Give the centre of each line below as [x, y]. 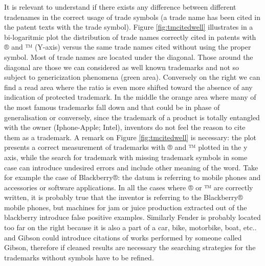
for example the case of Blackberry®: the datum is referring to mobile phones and [132, 177]
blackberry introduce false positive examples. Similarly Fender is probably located [132, 217]
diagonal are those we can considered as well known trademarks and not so [122, 67]
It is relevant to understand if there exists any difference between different [120, 7]
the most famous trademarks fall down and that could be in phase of [112, 107]
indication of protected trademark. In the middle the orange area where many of [130, 97]
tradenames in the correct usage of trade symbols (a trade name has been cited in [132, 17]
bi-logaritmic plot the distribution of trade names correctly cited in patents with [130, 37]
